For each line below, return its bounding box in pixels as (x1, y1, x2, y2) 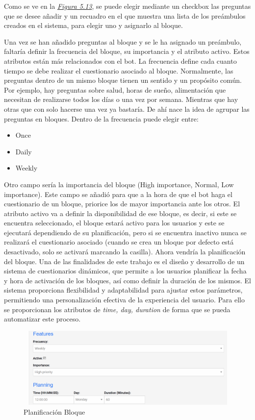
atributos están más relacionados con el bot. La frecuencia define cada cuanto (4, 55, 237, 66)
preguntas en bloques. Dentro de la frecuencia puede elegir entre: (4, 113, 199, 124)
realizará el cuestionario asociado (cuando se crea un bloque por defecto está (4, 237, 234, 247)
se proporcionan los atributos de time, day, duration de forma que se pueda (4, 304, 230, 314)
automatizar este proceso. (4, 314, 81, 324)
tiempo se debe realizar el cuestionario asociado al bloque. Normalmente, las (4, 65, 233, 75)
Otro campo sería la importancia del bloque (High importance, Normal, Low (4, 179, 234, 189)
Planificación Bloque (24, 406, 85, 417)
